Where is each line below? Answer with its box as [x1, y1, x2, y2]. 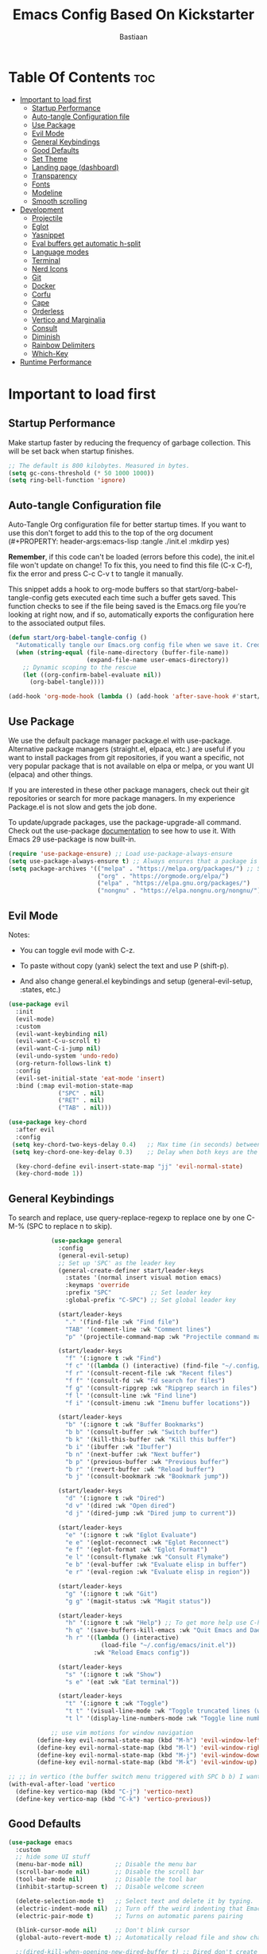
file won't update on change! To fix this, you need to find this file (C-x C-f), [8, 560, 253, 571]
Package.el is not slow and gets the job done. [8, 802, 157, 811]
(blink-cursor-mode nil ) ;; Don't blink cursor [15, 1926, 191, 1934]
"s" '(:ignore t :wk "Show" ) [64, 1670, 161, 1678]
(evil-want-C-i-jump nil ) [15, 1045, 102, 1053]
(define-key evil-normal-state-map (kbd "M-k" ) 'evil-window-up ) [37, 1759, 258, 1767]
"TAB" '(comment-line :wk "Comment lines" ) [64, 1325, 212, 1333]
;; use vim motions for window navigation [50, 1728, 194, 1736]
